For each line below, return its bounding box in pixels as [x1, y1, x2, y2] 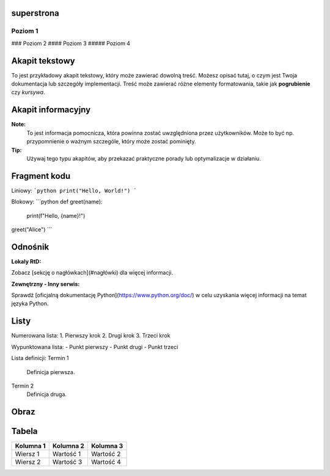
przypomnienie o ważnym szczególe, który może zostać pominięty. [26, 138, 196, 145]
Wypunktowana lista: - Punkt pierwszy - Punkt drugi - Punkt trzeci [11, 343, 178, 350]
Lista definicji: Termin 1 [11, 355, 70, 362]
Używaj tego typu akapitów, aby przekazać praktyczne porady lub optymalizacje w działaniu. [26, 154, 261, 162]
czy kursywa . [11, 88, 45, 96]
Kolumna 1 [15, 442, 46, 450]
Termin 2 [11, 382, 34, 389]
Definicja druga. [26, 391, 67, 398]
